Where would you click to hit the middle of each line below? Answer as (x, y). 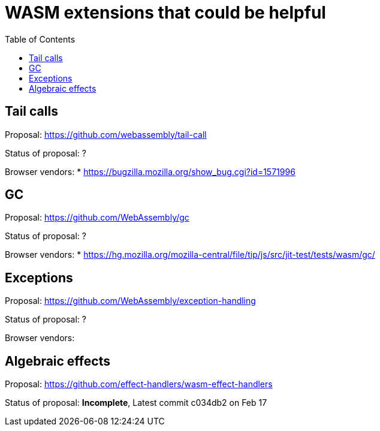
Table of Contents (40, 39)
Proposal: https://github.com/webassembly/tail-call (106, 134)
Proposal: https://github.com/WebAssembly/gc (97, 218)
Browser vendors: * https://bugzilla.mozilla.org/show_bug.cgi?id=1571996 (150, 171)
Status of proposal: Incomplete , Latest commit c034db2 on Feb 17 (136, 403)
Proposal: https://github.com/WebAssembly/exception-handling (130, 301)
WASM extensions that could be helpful (165, 13)
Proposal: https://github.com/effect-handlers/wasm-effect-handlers (139, 384)
